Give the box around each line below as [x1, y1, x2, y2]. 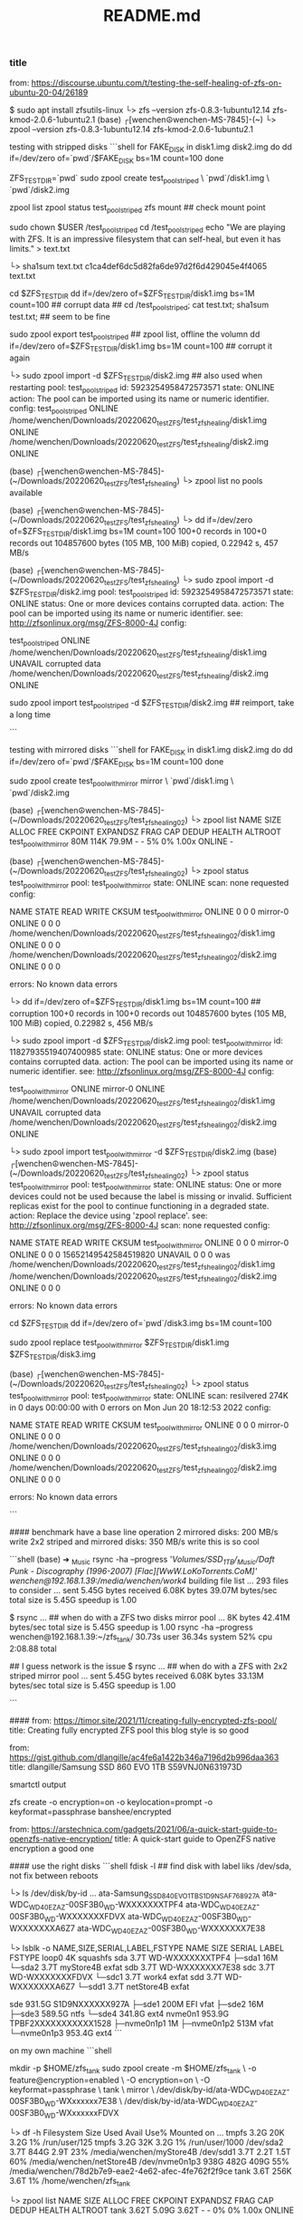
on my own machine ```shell [9, 2044, 112, 2056]
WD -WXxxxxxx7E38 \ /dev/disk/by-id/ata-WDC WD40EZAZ [43, 2096, 255, 2109]
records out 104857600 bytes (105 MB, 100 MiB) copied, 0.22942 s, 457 [9, 538, 279, 549]
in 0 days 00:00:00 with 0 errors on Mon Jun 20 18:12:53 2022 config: [9, 1401, 271, 1413]
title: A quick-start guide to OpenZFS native [114, 1833, 276, 1844]
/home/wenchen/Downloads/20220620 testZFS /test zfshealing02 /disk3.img [9, 1441, 278, 1454]
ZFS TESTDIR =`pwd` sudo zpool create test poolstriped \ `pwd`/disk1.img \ [9, 173, 270, 186]
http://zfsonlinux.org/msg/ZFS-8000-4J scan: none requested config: [9, 1220, 270, 1231]
